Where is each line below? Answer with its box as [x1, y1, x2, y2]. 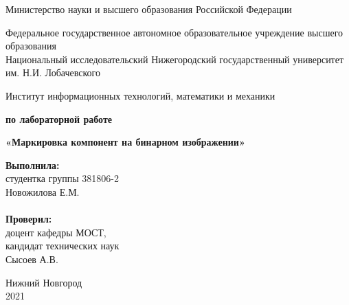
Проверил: [5, 212, 52, 226]
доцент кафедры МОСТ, [5, 225, 106, 239]
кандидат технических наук [5, 238, 120, 253]
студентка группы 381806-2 [5, 171, 119, 185]
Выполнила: [5, 157, 60, 172]
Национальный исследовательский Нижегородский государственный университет [5, 52, 344, 66]
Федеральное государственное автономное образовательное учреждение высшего [5, 25, 344, 39]
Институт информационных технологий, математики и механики [5, 88, 275, 102]
